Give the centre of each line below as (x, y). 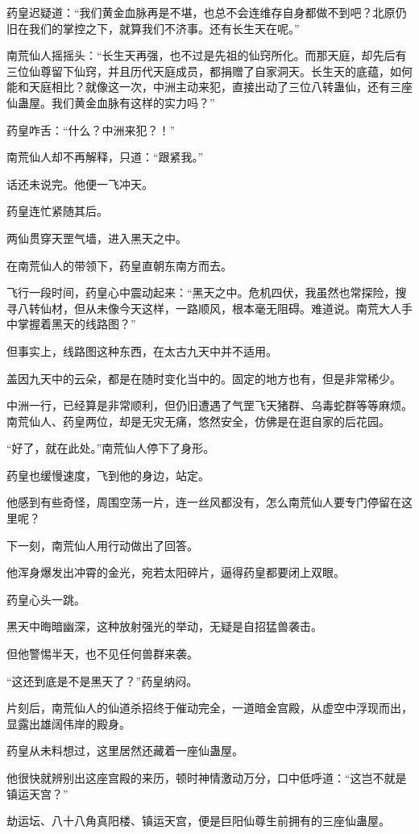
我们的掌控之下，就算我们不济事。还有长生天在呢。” (164, 28)
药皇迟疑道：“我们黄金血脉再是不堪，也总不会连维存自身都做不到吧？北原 (201, 12)
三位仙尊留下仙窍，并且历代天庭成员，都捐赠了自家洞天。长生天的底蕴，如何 (209, 71)
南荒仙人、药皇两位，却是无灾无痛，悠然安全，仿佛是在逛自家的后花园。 (198, 421)
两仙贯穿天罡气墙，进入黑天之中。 (97, 238)
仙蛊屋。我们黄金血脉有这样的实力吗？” (111, 102)
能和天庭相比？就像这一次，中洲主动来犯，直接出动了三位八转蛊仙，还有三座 (209, 87)
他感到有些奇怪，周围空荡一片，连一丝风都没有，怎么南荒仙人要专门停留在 (204, 502)
